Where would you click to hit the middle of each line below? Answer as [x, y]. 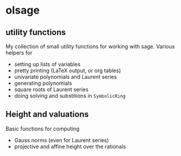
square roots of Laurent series [51, 89]
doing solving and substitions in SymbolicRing [70, 96]
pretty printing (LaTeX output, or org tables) [68, 71]
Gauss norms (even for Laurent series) [62, 140]
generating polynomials [43, 83]
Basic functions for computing [43, 129]
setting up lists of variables [47, 64]
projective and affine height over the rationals [70, 147]
